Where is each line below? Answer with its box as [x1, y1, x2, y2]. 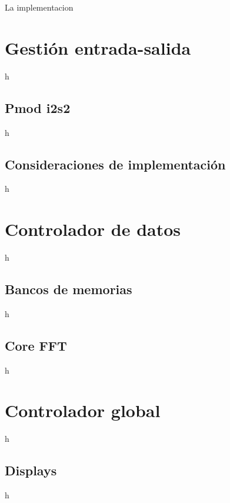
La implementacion [5, 1, 74, 13]
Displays [5, 461, 57, 479]
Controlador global [5, 398, 161, 422]
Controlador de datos [5, 217, 181, 241]
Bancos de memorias [5, 280, 132, 298]
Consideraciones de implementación [5, 155, 226, 173]
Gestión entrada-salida [5, 35, 191, 59]
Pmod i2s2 [5, 98, 71, 116]
